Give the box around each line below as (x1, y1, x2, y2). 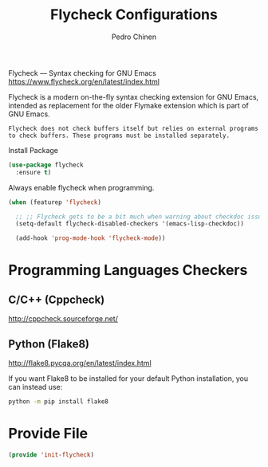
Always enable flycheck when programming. (8, 182, 155, 192)
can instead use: (8, 383, 63, 391)
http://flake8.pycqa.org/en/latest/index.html (8, 359, 152, 367)
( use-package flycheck (8, 161, 84, 169)
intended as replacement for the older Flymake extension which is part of (8, 100, 249, 110)
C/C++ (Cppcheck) (8, 292, 105, 306)
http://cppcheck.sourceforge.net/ (8, 314, 118, 324)
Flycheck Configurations (50, 6, 218, 24)
